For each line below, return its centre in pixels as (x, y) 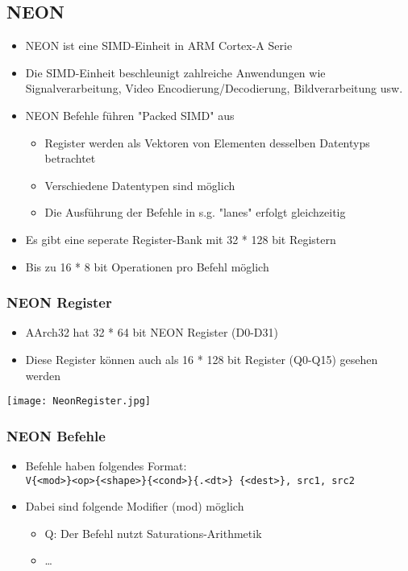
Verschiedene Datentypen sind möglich (140, 185)
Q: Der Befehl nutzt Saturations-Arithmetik (153, 533)
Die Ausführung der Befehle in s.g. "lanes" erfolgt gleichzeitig (195, 212)
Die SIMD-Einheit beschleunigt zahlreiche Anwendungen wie (175, 72)
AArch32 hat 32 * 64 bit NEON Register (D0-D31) (152, 332)
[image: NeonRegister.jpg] (79, 401)
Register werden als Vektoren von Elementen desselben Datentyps (207, 142)
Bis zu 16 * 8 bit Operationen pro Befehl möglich (147, 266)
